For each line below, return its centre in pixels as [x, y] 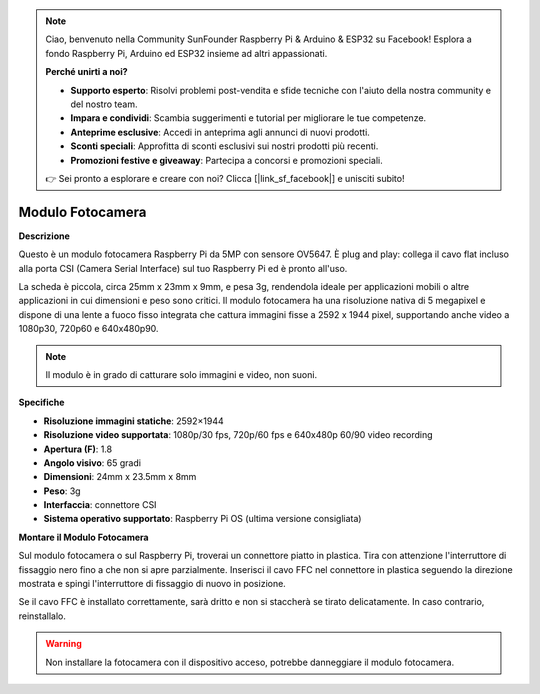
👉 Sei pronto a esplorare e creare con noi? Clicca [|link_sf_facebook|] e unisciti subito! [225, 178]
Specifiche [41, 402]
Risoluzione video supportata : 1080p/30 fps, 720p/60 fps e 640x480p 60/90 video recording [238, 435]
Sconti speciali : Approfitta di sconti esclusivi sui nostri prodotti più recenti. [224, 146]
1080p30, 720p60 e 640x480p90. [88, 329]
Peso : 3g [62, 491]
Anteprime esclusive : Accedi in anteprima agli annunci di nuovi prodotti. [220, 132]
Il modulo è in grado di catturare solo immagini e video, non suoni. [181, 374]
